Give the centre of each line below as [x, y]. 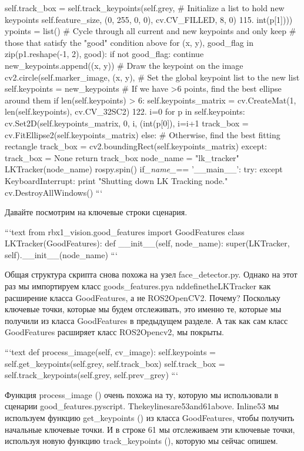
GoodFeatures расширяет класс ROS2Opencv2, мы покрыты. [114, 332]
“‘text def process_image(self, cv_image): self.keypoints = [110, 352]
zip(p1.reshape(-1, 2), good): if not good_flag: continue [104, 54]
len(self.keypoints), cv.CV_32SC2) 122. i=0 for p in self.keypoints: [125, 111]
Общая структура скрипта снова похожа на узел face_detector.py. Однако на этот [151, 274]
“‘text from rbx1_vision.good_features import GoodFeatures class [125, 231]
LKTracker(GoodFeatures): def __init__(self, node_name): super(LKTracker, [147, 243]
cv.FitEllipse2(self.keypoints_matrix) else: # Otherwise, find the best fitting [143, 134]
